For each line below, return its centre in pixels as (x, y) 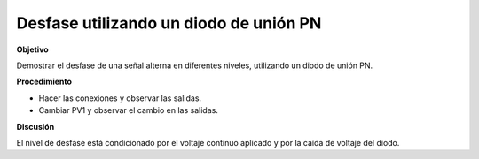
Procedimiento (44, 82)
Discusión (35, 126)
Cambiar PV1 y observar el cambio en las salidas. (129, 110)
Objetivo (32, 49)
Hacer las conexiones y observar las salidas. (120, 98)
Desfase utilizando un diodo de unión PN (169, 23)
